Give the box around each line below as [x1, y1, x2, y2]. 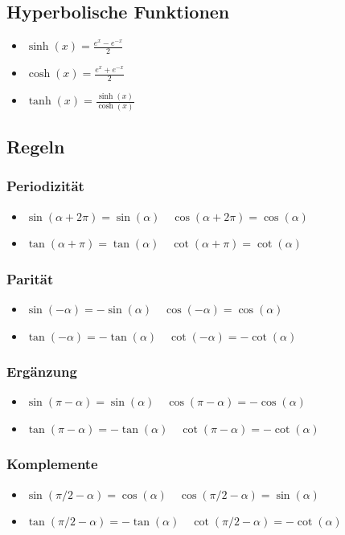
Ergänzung [6, 361, 77, 382]
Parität [6, 268, 54, 288]
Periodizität [6, 176, 84, 196]
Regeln [6, 133, 65, 158]
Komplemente [6, 454, 98, 474]
